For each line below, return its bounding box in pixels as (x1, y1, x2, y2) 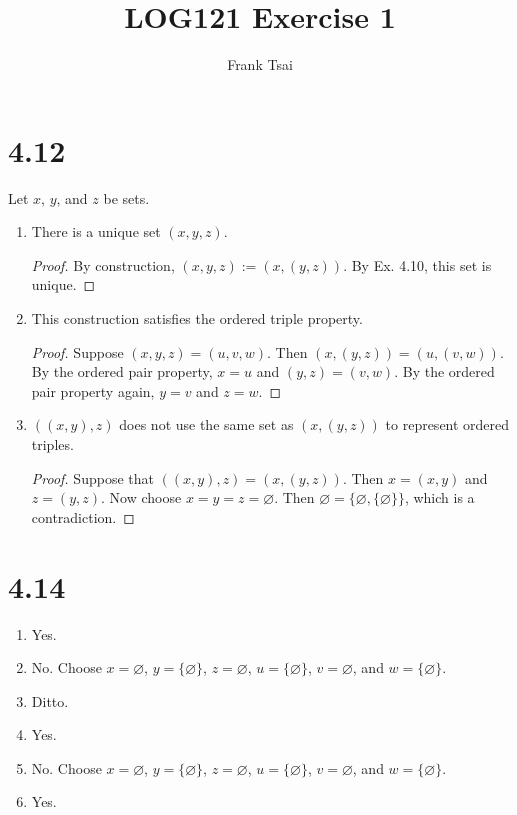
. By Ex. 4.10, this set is (343, 254, 492, 275)
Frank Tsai (227, 54, 293, 75)
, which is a (404, 487, 475, 508)
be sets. (103, 187, 150, 208)
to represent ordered (385, 414, 510, 435)
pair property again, (31, 380, 155, 401)
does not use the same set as (119, 414, 294, 435)
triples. (31, 434, 74, 454)
